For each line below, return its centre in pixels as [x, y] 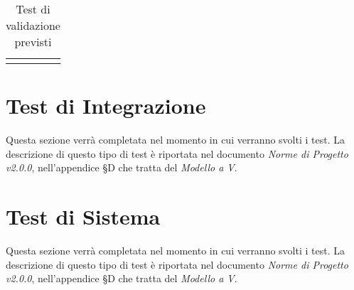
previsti [33, 42]
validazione [33, 25]
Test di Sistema [83, 216]
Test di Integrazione [106, 106]
